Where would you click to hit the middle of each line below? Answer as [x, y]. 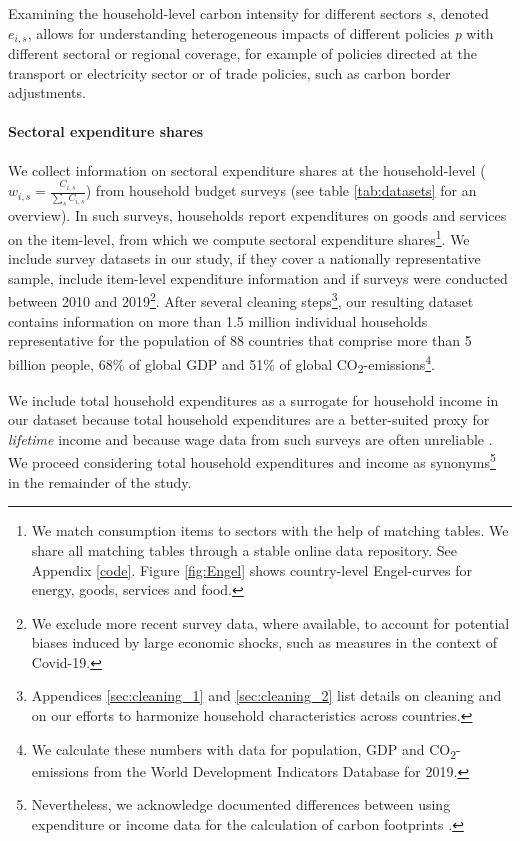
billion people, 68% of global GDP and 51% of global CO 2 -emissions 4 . [221, 363]
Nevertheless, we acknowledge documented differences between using [241, 804]
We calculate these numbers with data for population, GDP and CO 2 [244, 750]
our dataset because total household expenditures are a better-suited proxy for [249, 419]
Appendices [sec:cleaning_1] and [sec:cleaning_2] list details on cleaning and [266, 695]
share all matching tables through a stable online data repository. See [244, 549]
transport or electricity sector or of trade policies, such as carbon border [229, 72]
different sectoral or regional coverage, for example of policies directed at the [242, 53]
